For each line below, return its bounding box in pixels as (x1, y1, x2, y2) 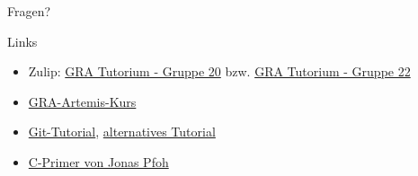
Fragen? (7, 2, 51, 20)
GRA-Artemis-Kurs (28, 92, 137, 110)
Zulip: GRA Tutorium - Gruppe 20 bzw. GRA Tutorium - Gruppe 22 (28, 62, 411, 81)
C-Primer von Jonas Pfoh (28, 152, 169, 171)
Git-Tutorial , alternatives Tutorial (28, 122, 216, 141)
